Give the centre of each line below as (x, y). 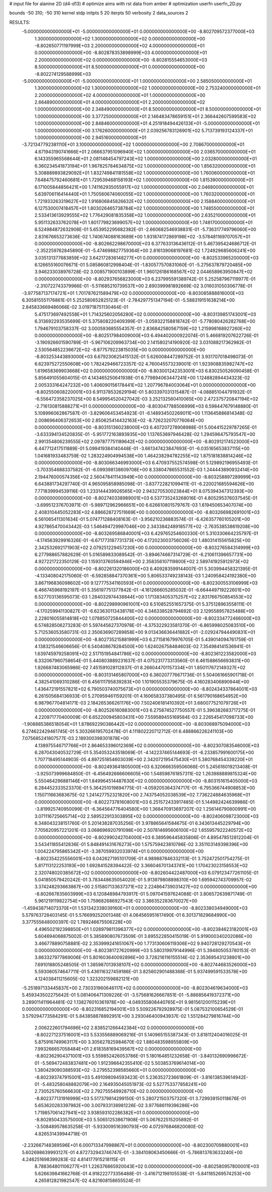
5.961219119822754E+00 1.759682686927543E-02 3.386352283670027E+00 (116, 901)
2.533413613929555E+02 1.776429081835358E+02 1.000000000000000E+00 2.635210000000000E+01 (145, 215)
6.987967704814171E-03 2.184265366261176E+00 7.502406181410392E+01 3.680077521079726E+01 (141, 703)
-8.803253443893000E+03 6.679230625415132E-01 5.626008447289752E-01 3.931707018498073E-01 (144, 357)
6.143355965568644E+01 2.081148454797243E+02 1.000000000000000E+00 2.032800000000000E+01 (146, 159)
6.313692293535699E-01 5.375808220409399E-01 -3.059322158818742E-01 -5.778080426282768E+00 (145, 321)
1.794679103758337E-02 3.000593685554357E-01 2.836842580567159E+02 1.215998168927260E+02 (143, 328)
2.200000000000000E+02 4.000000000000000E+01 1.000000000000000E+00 (120, 95)
